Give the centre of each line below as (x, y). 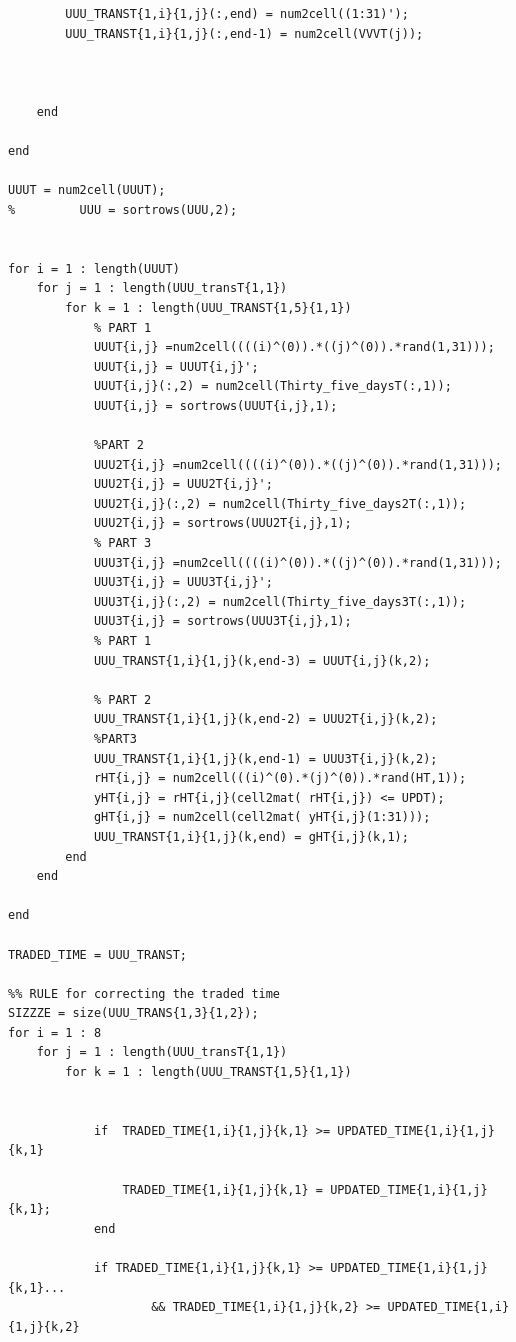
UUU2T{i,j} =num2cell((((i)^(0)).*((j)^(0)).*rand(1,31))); (297, 464)
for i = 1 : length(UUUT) (94, 268)
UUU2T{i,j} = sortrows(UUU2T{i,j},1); (222, 523)
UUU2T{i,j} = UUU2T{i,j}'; (183, 484)
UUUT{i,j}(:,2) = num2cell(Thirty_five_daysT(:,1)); (272, 386)
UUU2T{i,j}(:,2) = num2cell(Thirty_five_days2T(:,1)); (280, 503)
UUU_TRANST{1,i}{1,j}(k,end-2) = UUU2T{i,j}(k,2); (265, 719)
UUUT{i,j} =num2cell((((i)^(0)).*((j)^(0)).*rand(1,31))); (294, 347)
